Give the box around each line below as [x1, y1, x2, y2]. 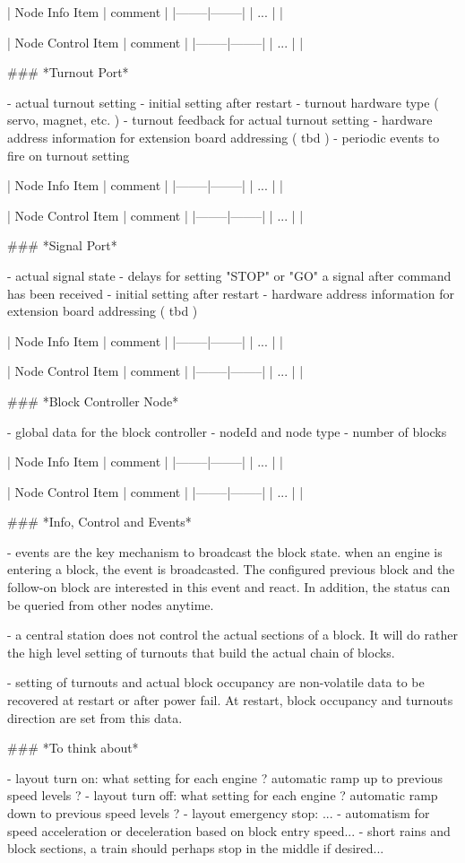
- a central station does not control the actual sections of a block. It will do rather [7, 625, 458, 644]
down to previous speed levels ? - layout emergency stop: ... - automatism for [7, 804, 430, 822]
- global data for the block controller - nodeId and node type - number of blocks [7, 422, 447, 440]
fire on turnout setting [7, 145, 130, 164]
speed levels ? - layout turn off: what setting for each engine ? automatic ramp [7, 786, 438, 805]
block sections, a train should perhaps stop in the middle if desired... [7, 839, 384, 858]
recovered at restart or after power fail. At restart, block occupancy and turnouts [7, 691, 453, 710]
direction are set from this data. [7, 708, 183, 727]
